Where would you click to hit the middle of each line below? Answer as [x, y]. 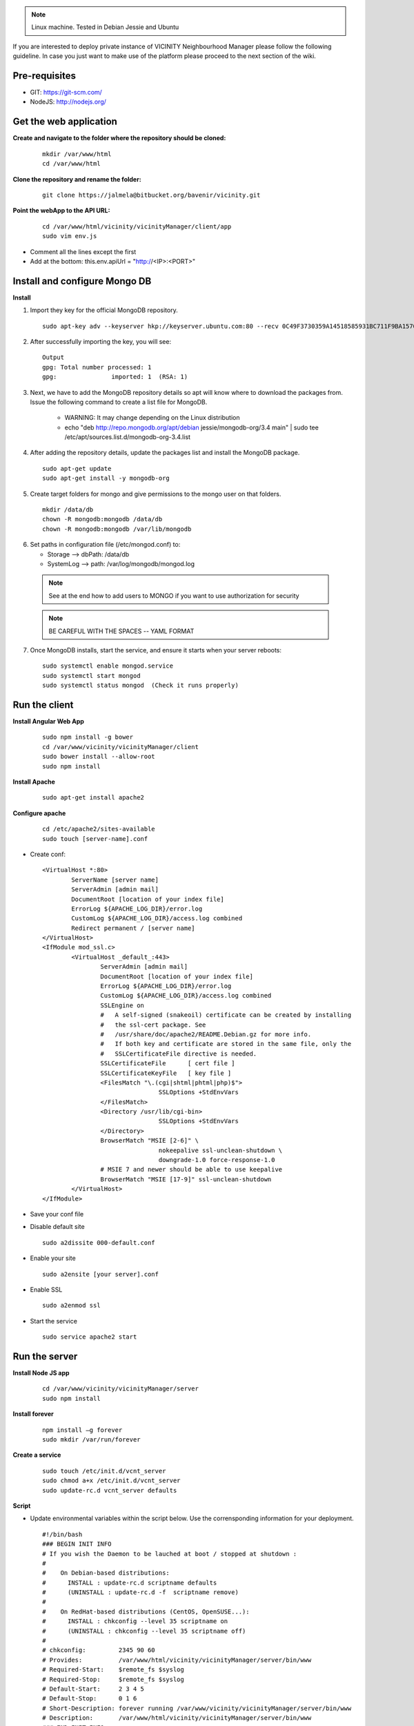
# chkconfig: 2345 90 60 [99, 1650]
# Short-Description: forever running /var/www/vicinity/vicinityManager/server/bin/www [197, 1708]
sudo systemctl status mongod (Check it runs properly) [141, 686]
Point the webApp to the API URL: [61, 211]
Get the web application [65, 122]
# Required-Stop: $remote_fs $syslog [113, 1679]
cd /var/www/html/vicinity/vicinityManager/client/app [137, 226]
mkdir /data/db [68, 510]
